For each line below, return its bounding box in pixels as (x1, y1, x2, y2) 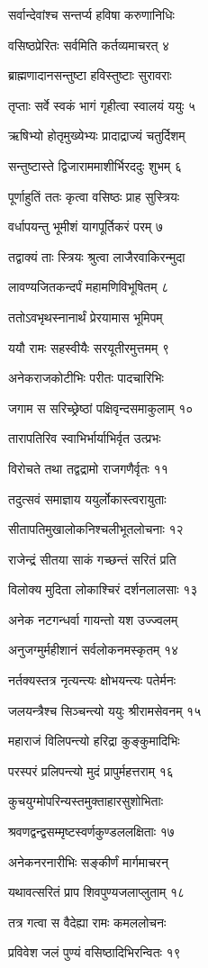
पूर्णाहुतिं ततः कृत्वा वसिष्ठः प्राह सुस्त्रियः (8, 186, 180, 205)
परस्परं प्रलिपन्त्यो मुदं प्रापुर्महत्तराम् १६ (8, 761, 174, 780)
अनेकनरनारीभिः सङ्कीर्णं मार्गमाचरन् (8, 852, 168, 871)
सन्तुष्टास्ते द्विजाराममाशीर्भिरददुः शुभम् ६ (8, 156, 183, 175)
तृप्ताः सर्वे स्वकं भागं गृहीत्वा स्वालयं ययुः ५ (8, 95, 196, 114)
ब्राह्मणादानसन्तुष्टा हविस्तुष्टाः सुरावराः (8, 66, 172, 85)
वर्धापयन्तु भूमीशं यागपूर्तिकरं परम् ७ (8, 217, 164, 236)
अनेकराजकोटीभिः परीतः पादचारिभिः (8, 368, 164, 387)
